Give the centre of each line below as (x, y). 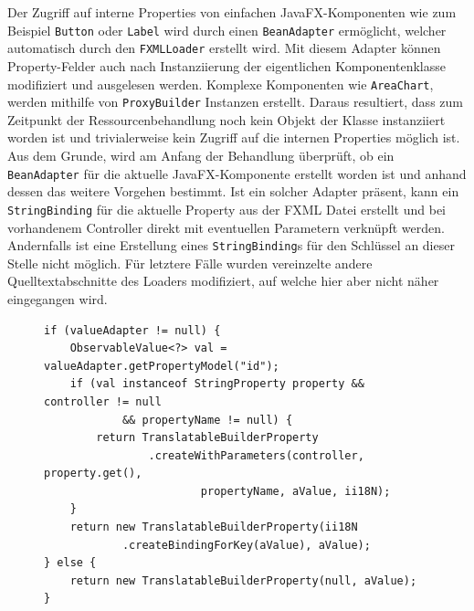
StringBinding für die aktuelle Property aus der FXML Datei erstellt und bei (227, 209)
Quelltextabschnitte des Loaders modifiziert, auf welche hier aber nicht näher (223, 281)
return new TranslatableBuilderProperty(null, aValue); (243, 580)
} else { (70, 563)
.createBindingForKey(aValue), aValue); (246, 545)
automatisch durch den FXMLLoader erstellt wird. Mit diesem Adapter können (224, 48)
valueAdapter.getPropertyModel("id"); (162, 366)
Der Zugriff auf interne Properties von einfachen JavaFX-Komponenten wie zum (232, 12)
